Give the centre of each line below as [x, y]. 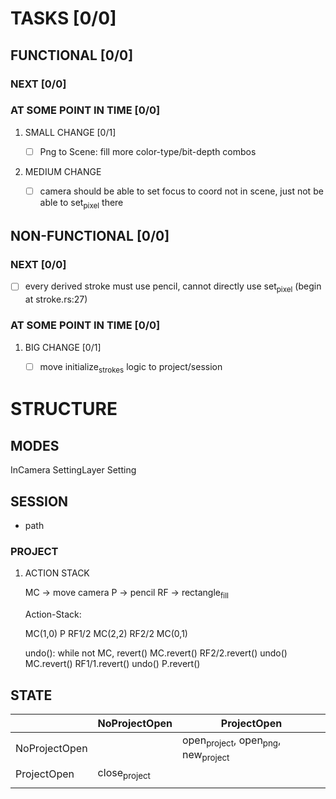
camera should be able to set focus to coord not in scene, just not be [181, 191]
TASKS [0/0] [63, 18]
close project [124, 774]
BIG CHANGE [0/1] [63, 347]
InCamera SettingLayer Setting [73, 470]
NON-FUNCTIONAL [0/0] [90, 236]
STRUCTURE [64, 409]
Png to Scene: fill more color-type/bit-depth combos [148, 151]
